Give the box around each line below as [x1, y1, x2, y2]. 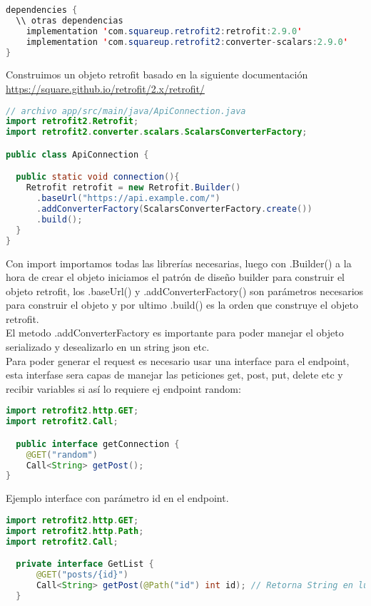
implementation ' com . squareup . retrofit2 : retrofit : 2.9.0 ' [26, 26, 303, 36]
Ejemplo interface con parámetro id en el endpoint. [6, 491, 229, 505]
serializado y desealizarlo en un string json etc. [6, 339, 210, 354]
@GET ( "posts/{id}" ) [36, 570, 128, 580]
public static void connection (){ [16, 172, 180, 183]
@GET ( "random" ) [26, 449, 98, 460]
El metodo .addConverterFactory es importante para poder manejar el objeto [6, 325, 344, 340]
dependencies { [6, 5, 78, 15]
